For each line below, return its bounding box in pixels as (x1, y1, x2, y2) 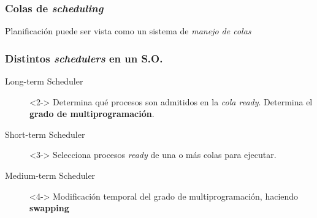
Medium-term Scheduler (5, 169, 96, 181)
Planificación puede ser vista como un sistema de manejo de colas (5, 24, 251, 37)
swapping (29, 201, 69, 214)
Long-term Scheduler (5, 75, 83, 88)
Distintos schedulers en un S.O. (5, 50, 163, 66)
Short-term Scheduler (5, 127, 85, 140)
